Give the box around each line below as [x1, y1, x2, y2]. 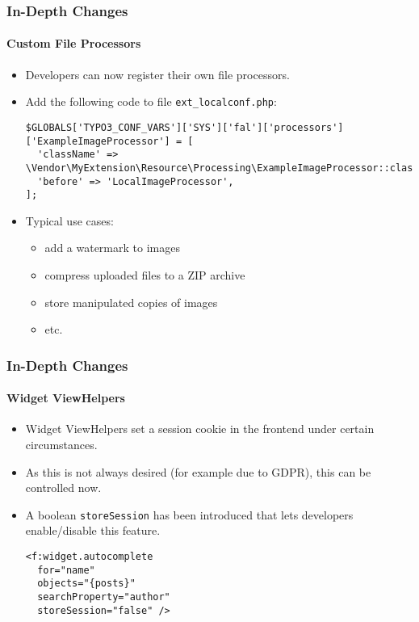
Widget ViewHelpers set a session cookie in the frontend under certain [25, 420, 375, 437]
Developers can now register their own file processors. [25, 65, 290, 82]
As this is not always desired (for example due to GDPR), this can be [25, 463, 371, 480]
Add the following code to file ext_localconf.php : [25, 93, 277, 110]
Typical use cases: [25, 212, 114, 229]
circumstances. [25, 436, 98, 453]
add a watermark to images [44, 239, 180, 256]
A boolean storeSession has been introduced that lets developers [25, 506, 354, 523]
